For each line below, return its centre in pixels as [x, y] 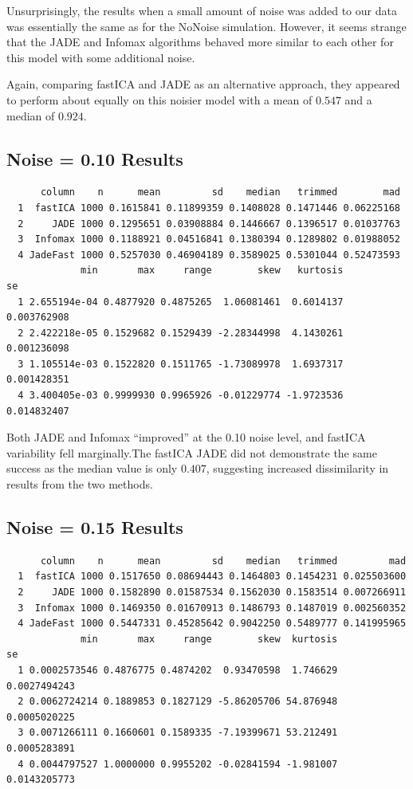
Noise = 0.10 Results [95, 158]
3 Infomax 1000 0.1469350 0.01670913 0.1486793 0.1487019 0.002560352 [212, 608]
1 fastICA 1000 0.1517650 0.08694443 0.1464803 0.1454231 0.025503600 [212, 577]
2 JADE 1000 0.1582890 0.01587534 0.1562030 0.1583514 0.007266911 [212, 593]
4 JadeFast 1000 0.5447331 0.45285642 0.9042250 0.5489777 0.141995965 [212, 624]
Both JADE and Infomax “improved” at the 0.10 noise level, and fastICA [186, 437]
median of [31, 115]
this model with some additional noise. [101, 57]
